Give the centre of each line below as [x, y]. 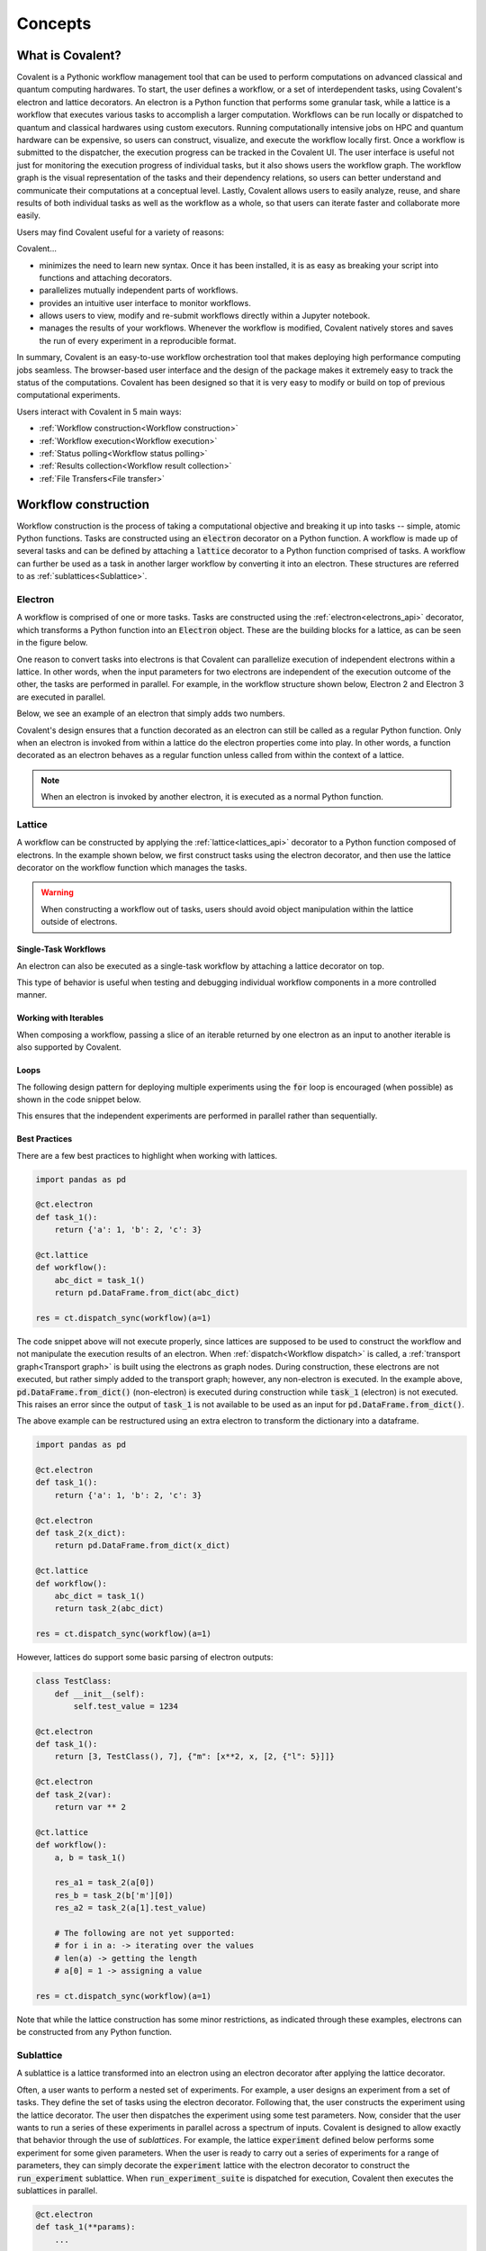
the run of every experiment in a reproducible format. [138, 340]
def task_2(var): [74, 1794]
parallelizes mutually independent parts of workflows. [139, 290]
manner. [32, 995]
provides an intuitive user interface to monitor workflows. [145, 303]
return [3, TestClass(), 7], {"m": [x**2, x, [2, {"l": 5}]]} [194, 1757]
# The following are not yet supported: [145, 1933]
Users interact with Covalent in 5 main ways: [99, 411]
